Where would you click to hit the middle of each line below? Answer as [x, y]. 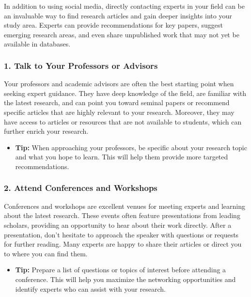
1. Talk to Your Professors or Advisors [81, 65]
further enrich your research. [46, 131]
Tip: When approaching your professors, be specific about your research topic [131, 147]
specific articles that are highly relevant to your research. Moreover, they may [119, 112]
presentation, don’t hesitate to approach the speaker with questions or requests [121, 234]
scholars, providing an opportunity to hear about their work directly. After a [118, 225]
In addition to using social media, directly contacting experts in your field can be [124, 6]
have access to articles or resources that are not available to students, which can [123, 121]
